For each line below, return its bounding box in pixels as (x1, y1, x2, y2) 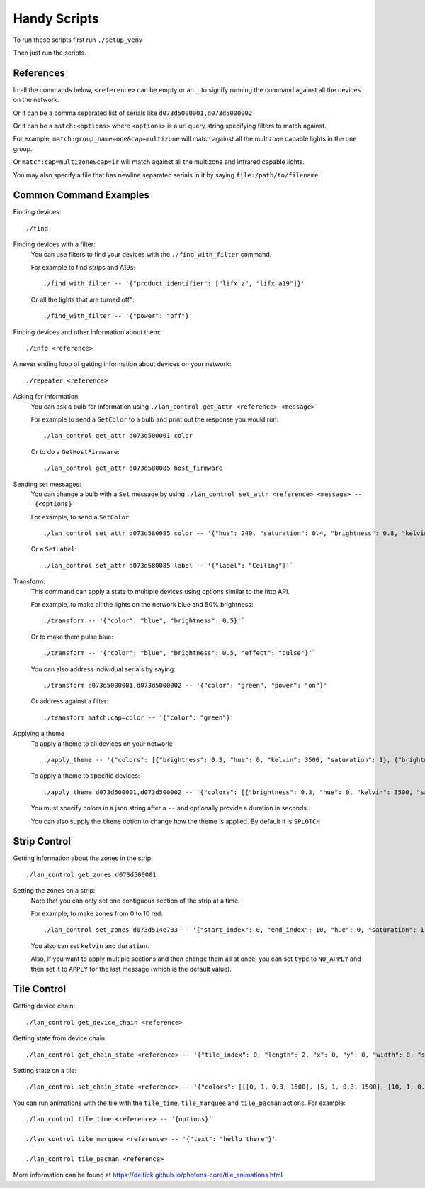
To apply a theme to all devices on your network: (30, 739, 174, 748)
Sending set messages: (13, 480, 81, 488)
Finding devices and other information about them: (13, 327, 161, 336)
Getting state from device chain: (13, 1034, 107, 1043)
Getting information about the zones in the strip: (13, 854, 154, 862)
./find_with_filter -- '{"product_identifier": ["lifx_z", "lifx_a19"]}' (43, 280, 305, 287)
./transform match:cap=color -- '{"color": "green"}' (43, 713, 234, 722)
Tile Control (13, 983, 67, 995)
